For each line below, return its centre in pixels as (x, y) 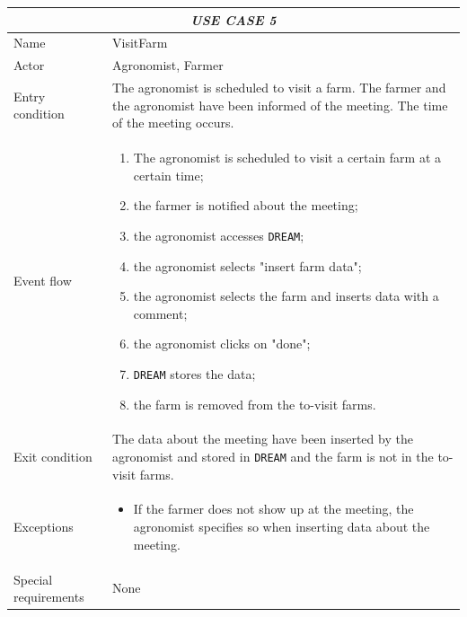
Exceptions (44, 527)
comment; (160, 313)
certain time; (168, 175)
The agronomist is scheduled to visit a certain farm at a (287, 158)
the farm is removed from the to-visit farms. (255, 404)
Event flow (43, 281)
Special (33, 579)
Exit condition (53, 456)
